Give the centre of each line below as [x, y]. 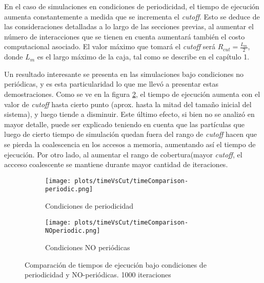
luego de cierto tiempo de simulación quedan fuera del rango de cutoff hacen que [131, 134]
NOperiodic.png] [73, 231]
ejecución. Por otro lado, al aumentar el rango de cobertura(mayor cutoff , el [123, 154]
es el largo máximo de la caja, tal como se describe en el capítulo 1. [143, 57]
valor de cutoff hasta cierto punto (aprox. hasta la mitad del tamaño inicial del [128, 104]
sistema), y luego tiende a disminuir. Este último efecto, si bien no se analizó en [129, 114]
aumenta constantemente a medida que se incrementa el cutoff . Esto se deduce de [132, 16]
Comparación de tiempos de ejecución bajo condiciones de [116, 264]
